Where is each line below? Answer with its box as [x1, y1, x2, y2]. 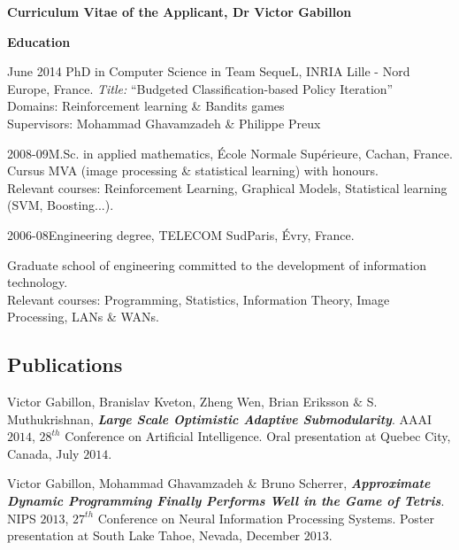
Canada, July [7, 444, 80, 462]
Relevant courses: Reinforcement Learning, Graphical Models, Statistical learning [7, 178, 448, 197]
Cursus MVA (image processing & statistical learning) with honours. [7, 161, 379, 180]
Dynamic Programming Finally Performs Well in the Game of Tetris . [7, 492, 445, 510]
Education [7, 32, 71, 50]
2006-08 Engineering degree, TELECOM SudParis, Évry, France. [7, 225, 355, 244]
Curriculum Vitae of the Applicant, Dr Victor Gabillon [7, 3, 352, 20]
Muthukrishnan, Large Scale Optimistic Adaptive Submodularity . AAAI [7, 409, 432, 428]
